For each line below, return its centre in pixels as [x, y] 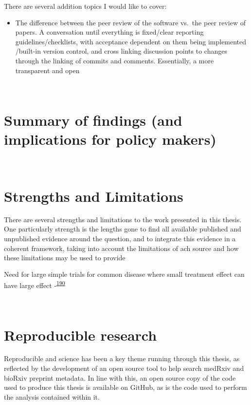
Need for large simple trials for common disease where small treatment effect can [124, 274]
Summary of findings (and [93, 120]
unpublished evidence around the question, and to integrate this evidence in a [120, 238]
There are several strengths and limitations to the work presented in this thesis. [123, 219]
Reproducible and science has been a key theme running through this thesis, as [122, 358]
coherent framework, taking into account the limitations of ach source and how [121, 248]
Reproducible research [81, 335]
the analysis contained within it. [52, 396]
